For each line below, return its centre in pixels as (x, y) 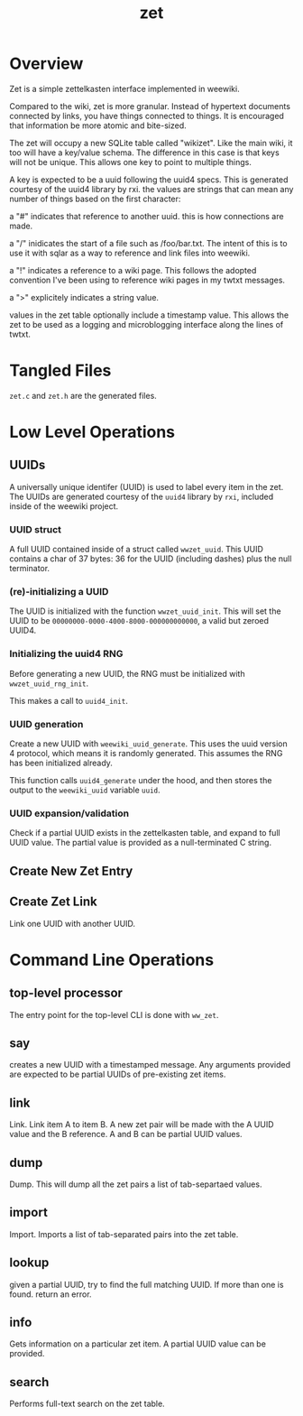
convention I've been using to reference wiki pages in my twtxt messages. (147, 280)
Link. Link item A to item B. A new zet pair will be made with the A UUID (142, 1124)
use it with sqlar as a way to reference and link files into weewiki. (130, 253)
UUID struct (35, 529)
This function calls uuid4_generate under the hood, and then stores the (141, 781)
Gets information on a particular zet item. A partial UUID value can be (138, 1344)
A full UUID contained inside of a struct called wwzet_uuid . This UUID (137, 550)
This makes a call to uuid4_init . (69, 700)
